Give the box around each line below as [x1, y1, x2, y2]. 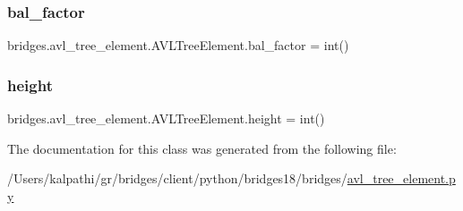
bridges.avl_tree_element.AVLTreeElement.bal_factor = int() [7, 36, 349, 55]
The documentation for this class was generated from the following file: [7, 139, 397, 157]
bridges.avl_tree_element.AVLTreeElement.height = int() [7, 109, 325, 128]
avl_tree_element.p [347, 169, 456, 188]
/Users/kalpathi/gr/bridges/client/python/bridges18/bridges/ [7, 169, 347, 188]
